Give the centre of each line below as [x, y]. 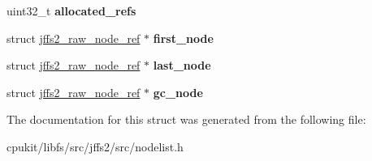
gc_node [178, 92]
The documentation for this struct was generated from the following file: [186, 119]
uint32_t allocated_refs [71, 11]
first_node [183, 38]
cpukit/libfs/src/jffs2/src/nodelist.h [95, 146]
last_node [182, 65]
